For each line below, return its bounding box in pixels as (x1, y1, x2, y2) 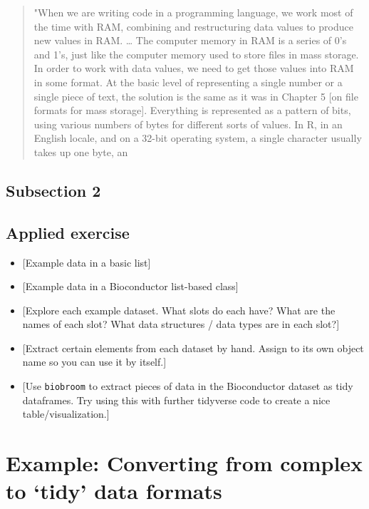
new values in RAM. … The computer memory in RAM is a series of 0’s (33, 33, 347, 48)
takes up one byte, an (33, 144, 128, 159)
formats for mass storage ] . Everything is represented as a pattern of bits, (33, 103, 351, 118)
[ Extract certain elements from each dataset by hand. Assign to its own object (22, 340, 364, 355)
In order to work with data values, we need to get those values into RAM (33, 61, 354, 76)
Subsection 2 (6, 179, 101, 201)
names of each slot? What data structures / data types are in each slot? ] (22, 317, 340, 331)
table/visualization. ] (22, 406, 110, 421)
